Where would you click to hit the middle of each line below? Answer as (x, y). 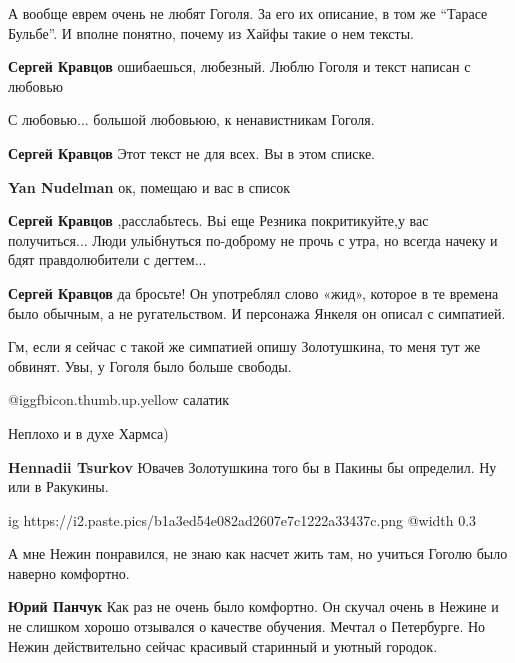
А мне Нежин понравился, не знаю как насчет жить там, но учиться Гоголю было (258, 553)
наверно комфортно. (69, 572)
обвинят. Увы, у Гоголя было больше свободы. (150, 365)
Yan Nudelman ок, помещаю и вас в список (149, 186)
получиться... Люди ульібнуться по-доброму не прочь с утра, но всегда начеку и (253, 239)
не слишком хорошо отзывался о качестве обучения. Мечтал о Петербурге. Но (247, 626)
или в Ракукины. (58, 486)
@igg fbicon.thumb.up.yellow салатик (119, 399)
